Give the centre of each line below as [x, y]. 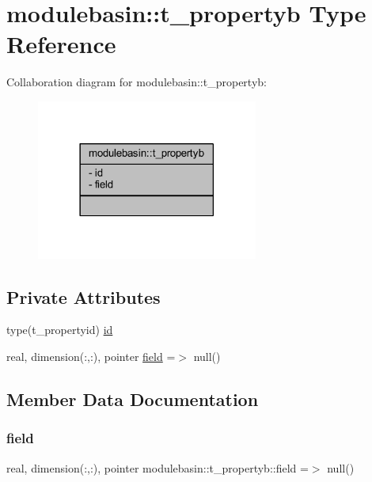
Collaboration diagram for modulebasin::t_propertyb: [137, 82]
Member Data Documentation [133, 399]
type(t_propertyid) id [60, 330]
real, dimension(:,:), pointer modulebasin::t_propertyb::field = [158, 467]
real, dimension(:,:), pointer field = [91, 356]
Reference [61, 44]
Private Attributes [84, 296]
